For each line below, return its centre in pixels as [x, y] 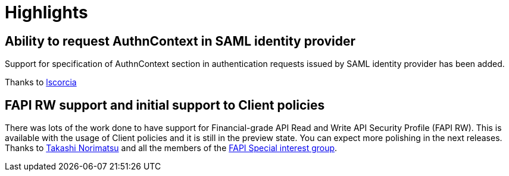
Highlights [46, 12]
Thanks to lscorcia [41, 82]
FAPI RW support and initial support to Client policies [165, 105]
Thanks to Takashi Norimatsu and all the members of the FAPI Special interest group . [171, 148]
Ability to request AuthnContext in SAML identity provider [180, 41]
